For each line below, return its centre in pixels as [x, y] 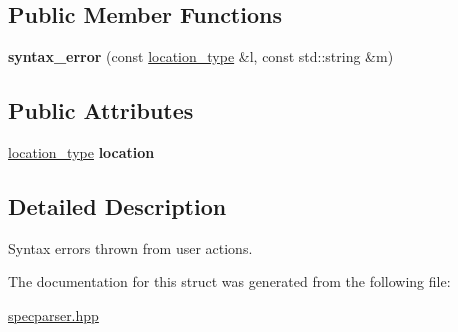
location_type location [81, 152]
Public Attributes [101, 110]
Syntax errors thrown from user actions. [130, 247]
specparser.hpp [53, 314]
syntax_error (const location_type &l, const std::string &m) [201, 56]
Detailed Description [117, 205]
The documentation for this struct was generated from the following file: [229, 281]
